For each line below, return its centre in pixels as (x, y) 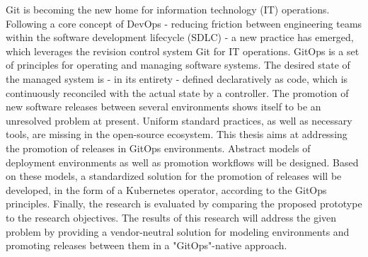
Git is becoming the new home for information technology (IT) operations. (168, 9)
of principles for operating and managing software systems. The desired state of (178, 65)
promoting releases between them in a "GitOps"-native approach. (146, 245)
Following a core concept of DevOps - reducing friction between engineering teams (184, 23)
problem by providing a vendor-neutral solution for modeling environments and (178, 231)
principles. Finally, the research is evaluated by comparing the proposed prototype (184, 204)
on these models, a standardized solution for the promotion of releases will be (174, 176)
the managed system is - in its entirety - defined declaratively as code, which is (177, 78)
